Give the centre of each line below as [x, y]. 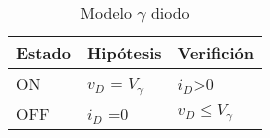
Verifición [215, 52]
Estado [43, 52]
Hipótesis [124, 52]
